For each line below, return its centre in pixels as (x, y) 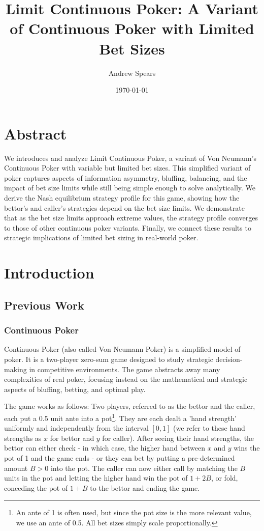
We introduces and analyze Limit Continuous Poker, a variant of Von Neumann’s (130, 158)
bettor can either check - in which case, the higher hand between (105, 448)
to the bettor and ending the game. (145, 487)
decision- (229, 359)
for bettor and (72, 438)
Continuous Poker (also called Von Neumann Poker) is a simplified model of (122, 349)
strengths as (23, 438)
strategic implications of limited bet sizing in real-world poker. (101, 237)
